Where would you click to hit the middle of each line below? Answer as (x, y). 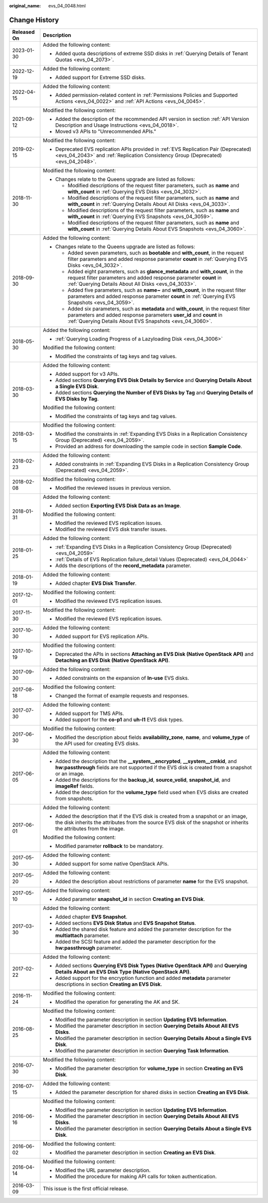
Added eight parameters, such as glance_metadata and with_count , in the (155, 271)
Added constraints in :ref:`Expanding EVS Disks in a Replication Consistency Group (152, 464)
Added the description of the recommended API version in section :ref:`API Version (152, 119)
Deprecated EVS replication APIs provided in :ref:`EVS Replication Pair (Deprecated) (153, 149)
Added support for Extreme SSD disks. (100, 77)
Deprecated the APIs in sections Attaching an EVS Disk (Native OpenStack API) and (154, 654)
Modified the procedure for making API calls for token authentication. (136, 1176)
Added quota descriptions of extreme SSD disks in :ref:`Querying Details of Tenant (152, 53)
